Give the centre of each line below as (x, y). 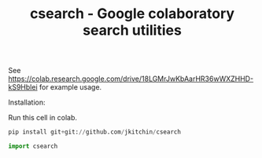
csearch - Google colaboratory (132, 14)
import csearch (33, 146)
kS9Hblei (23, 87)
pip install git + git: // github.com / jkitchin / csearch (94, 132)
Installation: (27, 102)
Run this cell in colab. (42, 118)
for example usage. (70, 87)
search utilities (132, 30)
